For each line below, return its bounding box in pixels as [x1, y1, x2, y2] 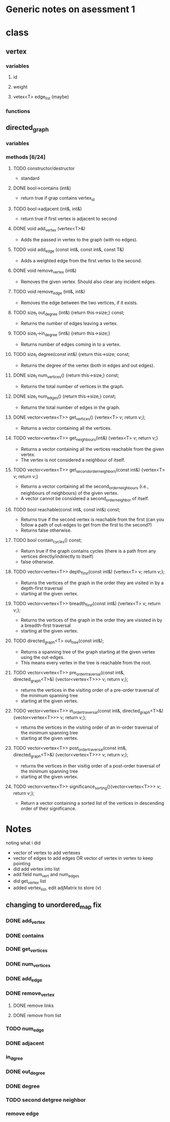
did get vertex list [13, 878, 46, 886]
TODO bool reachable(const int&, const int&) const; [13, 506, 121, 512]
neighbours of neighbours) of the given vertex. [20, 490, 119, 496]
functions [6, 107, 30, 115]
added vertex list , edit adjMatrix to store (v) [13, 885, 101, 892]
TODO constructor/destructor [13, 165, 75, 171]
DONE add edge [6, 975, 43, 983]
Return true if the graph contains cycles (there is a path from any [20, 548, 156, 554]
